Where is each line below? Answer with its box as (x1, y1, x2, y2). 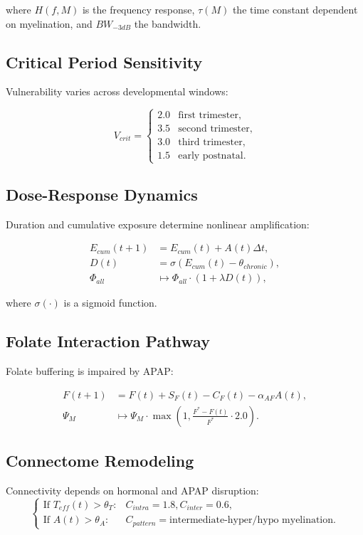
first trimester (178, 110, 238, 121)
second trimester (178, 124, 250, 134)
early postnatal (178, 151, 243, 161)
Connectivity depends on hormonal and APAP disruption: (6, 483, 259, 498)
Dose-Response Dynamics (6, 183, 198, 205)
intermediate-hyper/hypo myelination (169, 515, 334, 526)
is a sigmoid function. (63, 295, 157, 310)
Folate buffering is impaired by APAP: (6, 364, 174, 378)
